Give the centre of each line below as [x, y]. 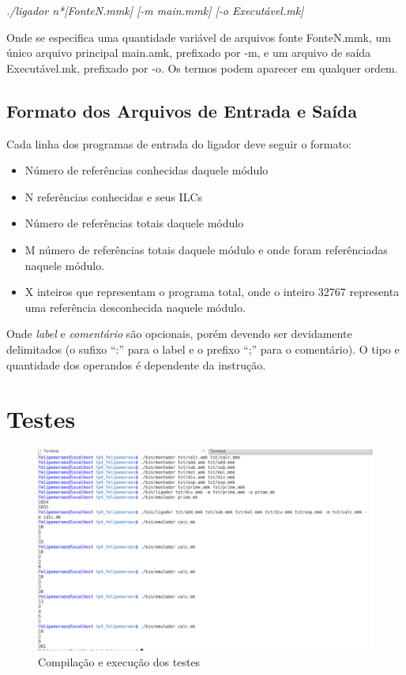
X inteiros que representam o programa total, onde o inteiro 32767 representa [212, 292]
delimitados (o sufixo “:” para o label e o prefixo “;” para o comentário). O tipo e [203, 349]
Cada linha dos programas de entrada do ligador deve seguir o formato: [179, 143]
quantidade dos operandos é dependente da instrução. [136, 364]
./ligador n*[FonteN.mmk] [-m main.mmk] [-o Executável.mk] [155, 10]
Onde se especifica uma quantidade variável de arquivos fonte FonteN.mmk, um [199, 37]
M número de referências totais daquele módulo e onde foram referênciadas [206, 249]
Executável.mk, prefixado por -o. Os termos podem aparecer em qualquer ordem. [202, 67]
